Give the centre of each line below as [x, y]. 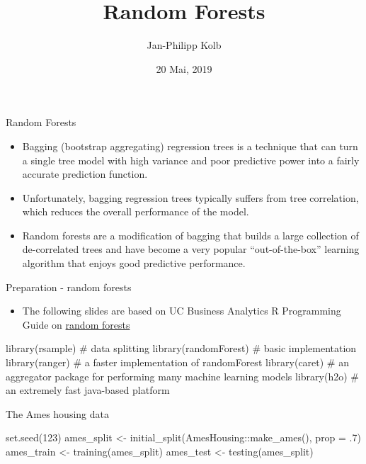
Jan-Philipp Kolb [184, 45]
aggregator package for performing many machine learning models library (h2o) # [182, 376]
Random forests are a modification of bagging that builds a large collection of [190, 235]
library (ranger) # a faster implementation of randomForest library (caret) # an [177, 362]
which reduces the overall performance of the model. [136, 211]
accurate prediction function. [85, 174]
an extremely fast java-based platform [88, 390]
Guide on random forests [76, 324]
